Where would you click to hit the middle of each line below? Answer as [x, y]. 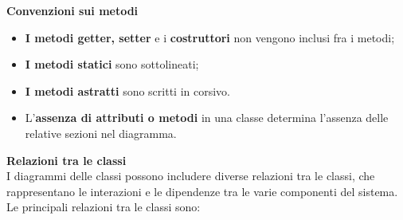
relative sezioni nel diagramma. [101, 133]
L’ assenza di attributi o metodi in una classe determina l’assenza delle [207, 118]
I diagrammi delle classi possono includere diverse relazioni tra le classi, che [191, 176]
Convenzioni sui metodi [72, 10]
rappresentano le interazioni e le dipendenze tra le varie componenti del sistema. [202, 191]
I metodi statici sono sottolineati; [112, 64]
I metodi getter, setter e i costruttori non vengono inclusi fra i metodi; [210, 37]
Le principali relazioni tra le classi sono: [104, 207]
